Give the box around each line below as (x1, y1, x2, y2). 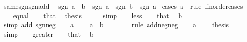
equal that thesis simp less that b (13, 10, 182, 20)
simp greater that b (3, 29, 94, 39)
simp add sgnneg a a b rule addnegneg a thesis (3, 20, 229, 30)
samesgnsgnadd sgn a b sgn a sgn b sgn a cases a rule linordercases (3, 1, 243, 10)
